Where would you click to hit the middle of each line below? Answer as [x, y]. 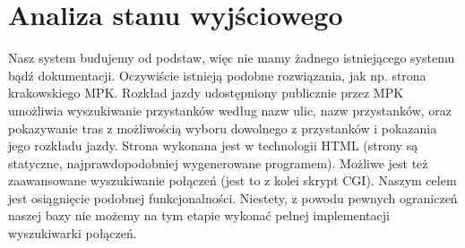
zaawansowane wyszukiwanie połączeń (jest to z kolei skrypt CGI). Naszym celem [232, 180]
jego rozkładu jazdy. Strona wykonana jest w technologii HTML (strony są [213, 145]
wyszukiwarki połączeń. [73, 233]
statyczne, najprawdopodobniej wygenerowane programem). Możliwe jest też [218, 162]
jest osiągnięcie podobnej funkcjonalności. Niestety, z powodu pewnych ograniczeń [233, 197]
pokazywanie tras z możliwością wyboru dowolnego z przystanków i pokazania [223, 128]
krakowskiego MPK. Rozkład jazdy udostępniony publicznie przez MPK [206, 93]
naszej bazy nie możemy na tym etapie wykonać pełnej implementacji [199, 215]
